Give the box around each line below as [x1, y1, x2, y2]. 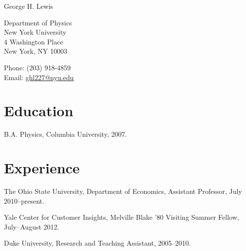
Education [4, 101, 74, 121]
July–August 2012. [4, 221, 59, 231]
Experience [4, 158, 80, 178]
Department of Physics [4, 17, 72, 27]
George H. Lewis [4, 1, 54, 11]
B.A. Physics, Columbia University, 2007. [4, 129, 127, 139]
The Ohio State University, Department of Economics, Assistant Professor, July [4, 186, 242, 196]
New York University [4, 27, 67, 37]
